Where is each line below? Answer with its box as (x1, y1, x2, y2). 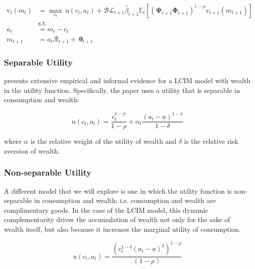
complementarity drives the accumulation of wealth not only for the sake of (4, 214, 230, 224)
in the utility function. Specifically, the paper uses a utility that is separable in (4, 85, 240, 95)
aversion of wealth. (4, 145, 60, 156)
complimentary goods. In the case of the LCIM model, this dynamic (4, 204, 208, 215)
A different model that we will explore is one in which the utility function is (4, 185, 232, 196)
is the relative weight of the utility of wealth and (30, 136, 177, 146)
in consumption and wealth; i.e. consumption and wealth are (34, 195, 216, 205)
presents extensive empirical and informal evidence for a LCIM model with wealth (4, 75, 251, 86)
